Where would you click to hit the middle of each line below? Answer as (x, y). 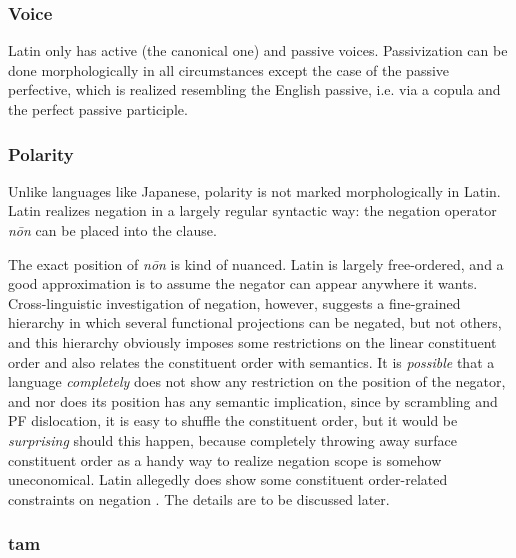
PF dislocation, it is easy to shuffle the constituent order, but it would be (233, 420)
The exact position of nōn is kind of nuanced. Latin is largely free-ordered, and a (256, 263)
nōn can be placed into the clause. (112, 230)
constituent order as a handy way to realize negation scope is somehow (225, 459)
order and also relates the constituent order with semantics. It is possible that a (251, 361)
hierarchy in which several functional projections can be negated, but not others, (255, 322)
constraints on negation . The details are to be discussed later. (199, 498)
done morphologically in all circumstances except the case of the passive (229, 69)
